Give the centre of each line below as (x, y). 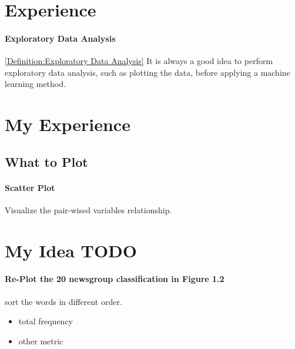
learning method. (35, 84)
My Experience (68, 124)
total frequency (46, 321)
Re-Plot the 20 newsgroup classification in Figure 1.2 (115, 279)
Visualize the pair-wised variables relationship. (88, 209)
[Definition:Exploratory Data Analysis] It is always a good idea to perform (139, 61)
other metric (41, 340)
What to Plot (46, 161)
